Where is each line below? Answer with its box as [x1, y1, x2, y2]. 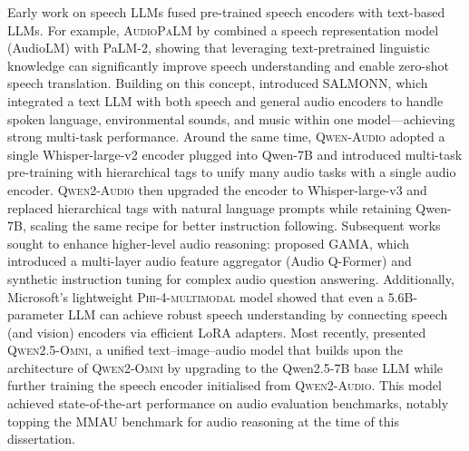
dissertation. [7, 429, 75, 448]
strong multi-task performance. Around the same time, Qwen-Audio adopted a [7, 127, 445, 146]
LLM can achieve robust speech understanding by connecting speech [67, 305, 448, 324]
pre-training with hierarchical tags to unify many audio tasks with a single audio [7, 162, 456, 181]
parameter [7, 305, 64, 324]
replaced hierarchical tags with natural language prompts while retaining [7, 198, 412, 217]
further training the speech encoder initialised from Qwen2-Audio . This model [7, 376, 442, 395]
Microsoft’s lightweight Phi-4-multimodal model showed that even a [7, 287, 385, 306]
